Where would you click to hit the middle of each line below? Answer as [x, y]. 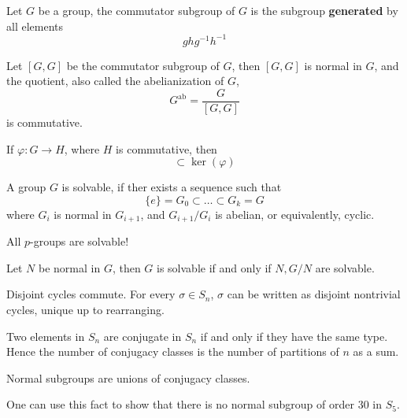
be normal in [69, 267]
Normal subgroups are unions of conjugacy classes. [128, 377]
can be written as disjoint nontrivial [314, 294]
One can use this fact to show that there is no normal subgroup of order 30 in [194, 404]
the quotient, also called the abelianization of [115, 81]
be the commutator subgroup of [143, 65]
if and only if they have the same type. [294, 336]
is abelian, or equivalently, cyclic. [295, 214]
